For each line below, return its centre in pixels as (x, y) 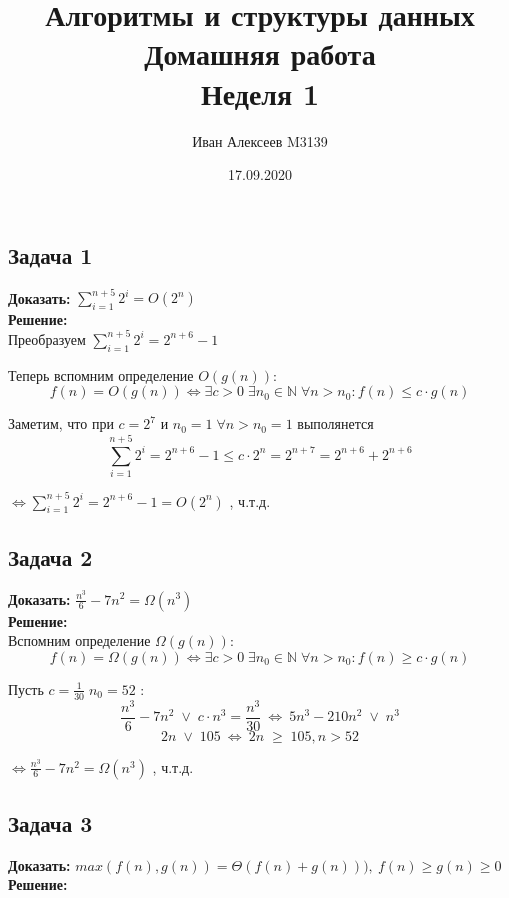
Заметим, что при (61, 423)
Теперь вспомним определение (101, 374)
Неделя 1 (260, 92)
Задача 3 (50, 823)
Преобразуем (47, 338)
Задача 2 (50, 556)
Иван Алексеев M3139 (260, 140)
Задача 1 (50, 254)
